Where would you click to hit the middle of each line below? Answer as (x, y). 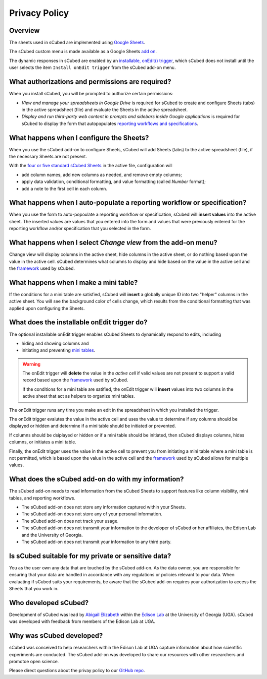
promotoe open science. (34, 662)
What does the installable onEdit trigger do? (78, 322)
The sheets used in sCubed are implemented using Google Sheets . (77, 43)
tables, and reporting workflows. (42, 498)
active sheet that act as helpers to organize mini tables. (79, 396)
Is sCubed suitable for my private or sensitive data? (90, 556)
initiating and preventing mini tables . (58, 350)
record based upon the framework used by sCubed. (75, 380)
